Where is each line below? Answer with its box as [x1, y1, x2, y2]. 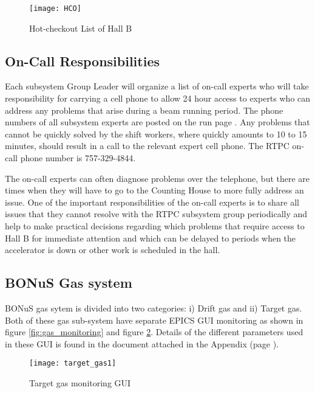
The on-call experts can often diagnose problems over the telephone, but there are [5, 172, 310, 184]
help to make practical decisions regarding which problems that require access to [5, 219, 305, 232]
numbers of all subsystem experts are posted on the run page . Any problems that [5, 116, 310, 128]
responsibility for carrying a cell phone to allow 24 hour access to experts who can [5, 92, 311, 105]
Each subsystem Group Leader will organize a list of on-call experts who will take [5, 80, 309, 92]
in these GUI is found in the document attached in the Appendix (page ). [5, 337, 279, 350]
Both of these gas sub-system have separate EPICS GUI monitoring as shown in [5, 313, 303, 326]
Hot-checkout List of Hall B [29, 21, 132, 34]
